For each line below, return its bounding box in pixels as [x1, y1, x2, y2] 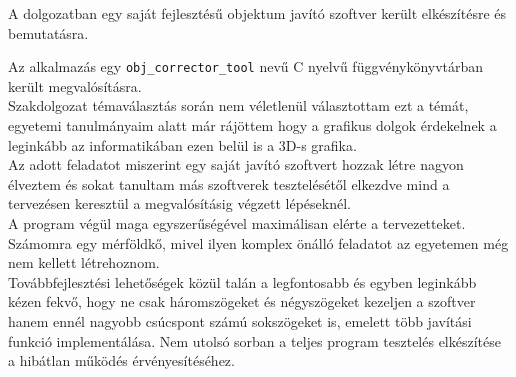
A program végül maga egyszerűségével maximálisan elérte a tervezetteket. [8, 213, 466, 233]
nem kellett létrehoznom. [8, 252, 160, 273]
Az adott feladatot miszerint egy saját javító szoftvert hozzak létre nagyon [8, 154, 464, 175]
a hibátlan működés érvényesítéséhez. [8, 350, 235, 371]
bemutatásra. [8, 22, 89, 43]
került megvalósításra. [8, 75, 142, 96]
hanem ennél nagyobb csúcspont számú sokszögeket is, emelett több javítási [8, 310, 472, 331]
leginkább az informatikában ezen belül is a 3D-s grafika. [8, 134, 357, 155]
